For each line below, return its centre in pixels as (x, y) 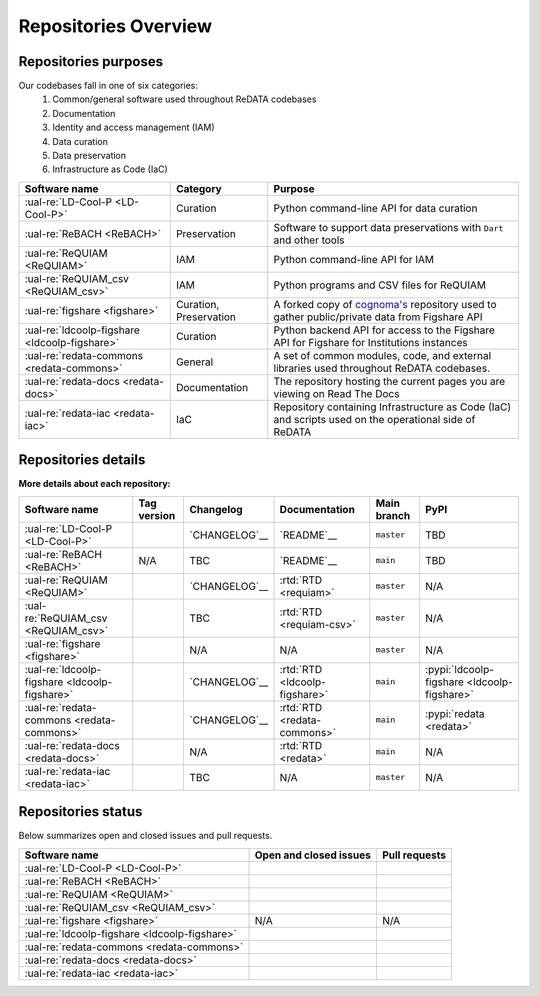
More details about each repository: (94, 484)
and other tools (309, 240)
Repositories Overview (115, 26)
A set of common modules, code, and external (382, 355)
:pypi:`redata (455, 713)
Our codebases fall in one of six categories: (108, 86)
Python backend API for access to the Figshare (384, 330)
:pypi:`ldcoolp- (460, 669)
